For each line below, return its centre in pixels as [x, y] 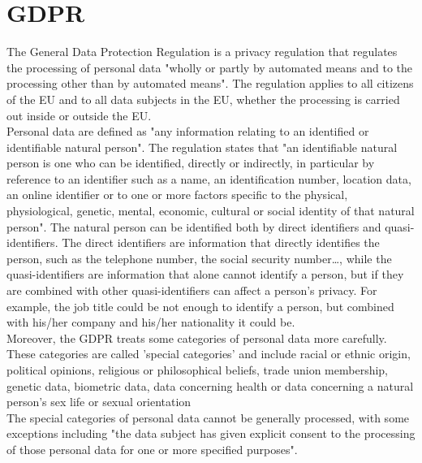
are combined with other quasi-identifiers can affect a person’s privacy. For [192, 290]
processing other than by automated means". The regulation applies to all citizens [210, 83]
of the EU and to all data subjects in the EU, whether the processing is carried [203, 99]
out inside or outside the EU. [79, 115]
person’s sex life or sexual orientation [99, 402]
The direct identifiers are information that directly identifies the [221, 242]
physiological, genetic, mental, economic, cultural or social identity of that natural [211, 211]
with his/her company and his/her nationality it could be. [151, 322]
